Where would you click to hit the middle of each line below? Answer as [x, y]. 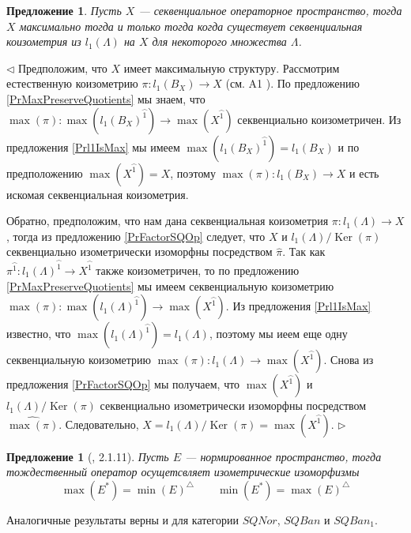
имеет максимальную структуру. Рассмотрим [232, 68]
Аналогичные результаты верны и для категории [123, 519]
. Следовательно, [99, 424]
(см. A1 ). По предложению [292, 83]
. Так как [304, 251]
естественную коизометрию [72, 83]
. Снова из [349, 360]
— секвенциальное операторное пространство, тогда [270, 10]
